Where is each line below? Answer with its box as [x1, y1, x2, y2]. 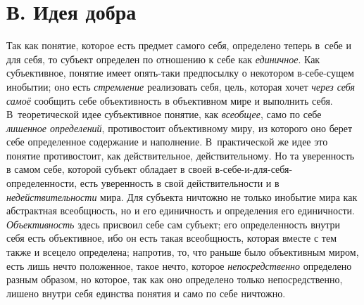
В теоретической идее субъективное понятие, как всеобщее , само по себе [6, 107, 322, 122]
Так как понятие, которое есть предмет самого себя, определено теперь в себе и [6, 38, 351, 53]
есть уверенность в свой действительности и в [80, 176, 280, 190]
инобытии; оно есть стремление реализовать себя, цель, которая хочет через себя [6, 79, 355, 93]
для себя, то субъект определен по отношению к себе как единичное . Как [6, 51, 320, 66]
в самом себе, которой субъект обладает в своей [6, 162, 212, 176]
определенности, [6, 176, 77, 190]
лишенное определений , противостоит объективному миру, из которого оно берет [6, 120, 353, 135]
